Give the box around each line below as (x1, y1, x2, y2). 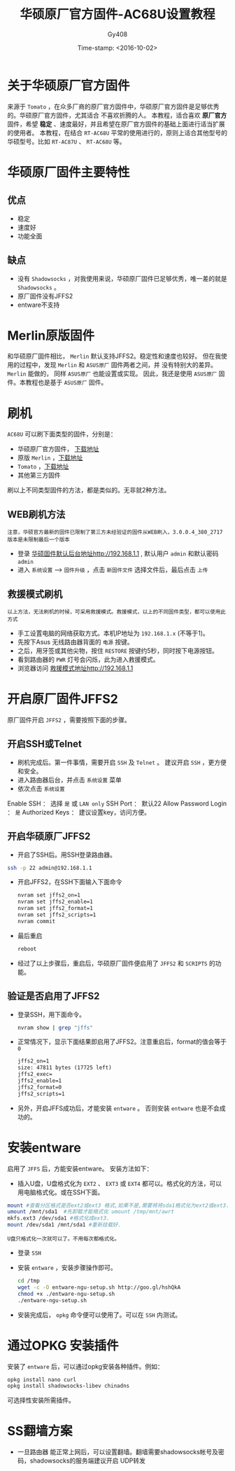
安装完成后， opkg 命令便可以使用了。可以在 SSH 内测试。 (17, 1311, 182, 1319)
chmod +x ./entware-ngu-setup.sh (17, 1290, 115, 1297)
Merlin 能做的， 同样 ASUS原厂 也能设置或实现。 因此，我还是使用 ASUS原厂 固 (7, 369, 225, 378)
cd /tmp (17, 1278, 40, 1285)
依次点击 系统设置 (17, 784, 65, 792)
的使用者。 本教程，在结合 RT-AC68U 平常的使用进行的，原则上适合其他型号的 (7, 128, 228, 137)
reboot (17, 945, 37, 953)
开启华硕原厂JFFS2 (7, 831, 91, 843)
